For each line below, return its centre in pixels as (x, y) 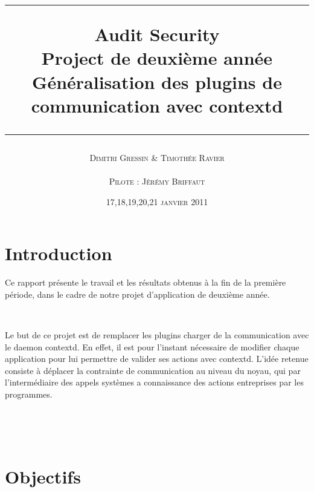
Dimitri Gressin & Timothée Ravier (157, 157)
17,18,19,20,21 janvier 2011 (157, 201)
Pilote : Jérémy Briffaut (157, 181)
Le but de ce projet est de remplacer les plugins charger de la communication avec (157, 335)
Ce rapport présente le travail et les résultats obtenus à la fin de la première (146, 282)
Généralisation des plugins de (157, 81)
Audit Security (157, 34)
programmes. (29, 394)
